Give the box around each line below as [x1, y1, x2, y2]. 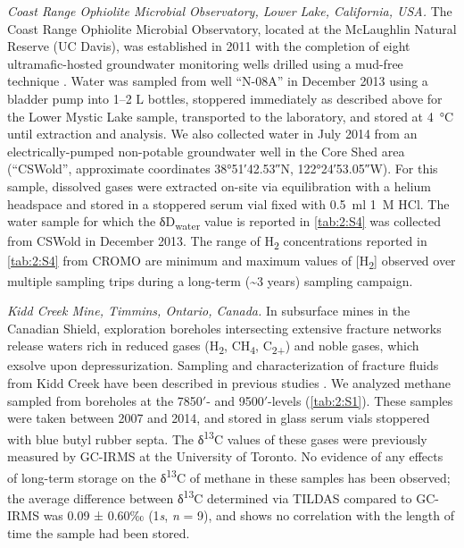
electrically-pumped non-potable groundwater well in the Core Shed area [7, 141, 405, 160]
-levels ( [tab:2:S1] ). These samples [268, 391, 453, 409]
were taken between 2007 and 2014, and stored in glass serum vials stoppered [7, 409, 430, 427]
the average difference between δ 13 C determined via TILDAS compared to [7, 485, 412, 507]
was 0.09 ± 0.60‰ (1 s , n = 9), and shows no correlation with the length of [43, 506, 455, 525]
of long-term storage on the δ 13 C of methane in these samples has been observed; [7, 465, 451, 486]
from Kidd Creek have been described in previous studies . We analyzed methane [7, 374, 452, 392]
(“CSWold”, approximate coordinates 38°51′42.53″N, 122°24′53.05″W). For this [7, 159, 438, 178]
